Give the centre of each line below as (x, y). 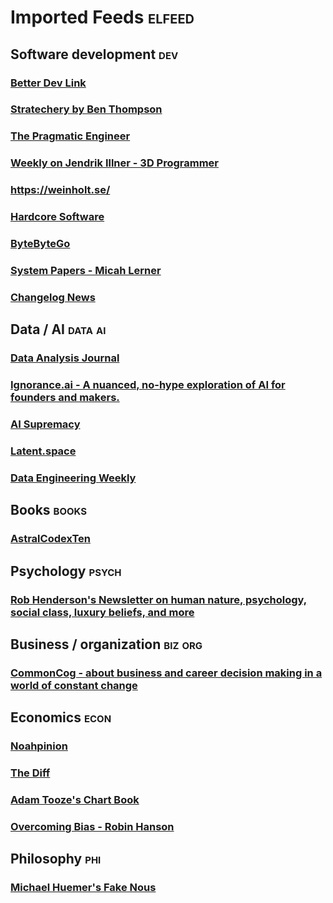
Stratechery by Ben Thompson (86, 109)
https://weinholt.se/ (60, 190)
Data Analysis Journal (65, 358)
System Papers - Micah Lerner (86, 270)
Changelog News (53, 297)
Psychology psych (66, 571)
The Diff (30, 773)
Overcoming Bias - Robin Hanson (92, 826)
